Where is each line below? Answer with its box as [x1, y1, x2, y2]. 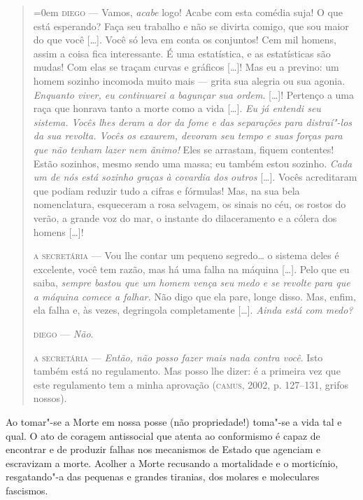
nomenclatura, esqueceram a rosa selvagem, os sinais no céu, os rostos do [33, 197, 346, 211]
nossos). [33, 391, 67, 405]
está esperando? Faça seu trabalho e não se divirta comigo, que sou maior [33, 18, 349, 33]
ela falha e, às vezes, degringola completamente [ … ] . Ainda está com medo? [33, 303, 353, 317]
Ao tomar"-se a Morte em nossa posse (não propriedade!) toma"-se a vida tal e [6, 415, 342, 429]
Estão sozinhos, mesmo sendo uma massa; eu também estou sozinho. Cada [33, 155, 353, 170]
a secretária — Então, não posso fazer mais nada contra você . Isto [33, 349, 323, 364]
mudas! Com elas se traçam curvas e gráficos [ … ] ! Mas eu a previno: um [33, 60, 339, 74]
